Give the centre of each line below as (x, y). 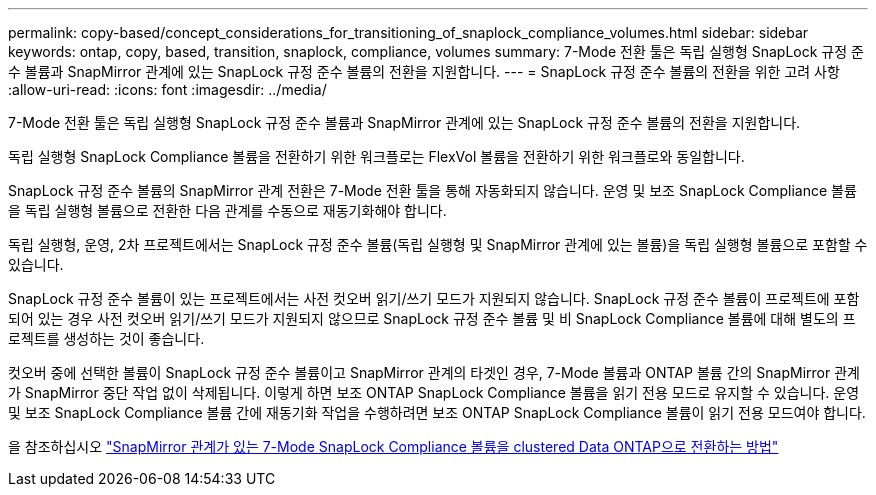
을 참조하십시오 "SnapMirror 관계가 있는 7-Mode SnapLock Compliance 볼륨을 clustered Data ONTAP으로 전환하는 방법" (393, 446)
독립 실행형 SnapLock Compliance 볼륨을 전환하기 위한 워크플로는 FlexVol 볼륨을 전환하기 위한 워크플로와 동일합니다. (376, 156)
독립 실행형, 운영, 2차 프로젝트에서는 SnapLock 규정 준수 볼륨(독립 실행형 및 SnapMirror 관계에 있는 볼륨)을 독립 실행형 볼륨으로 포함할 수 (438, 244)
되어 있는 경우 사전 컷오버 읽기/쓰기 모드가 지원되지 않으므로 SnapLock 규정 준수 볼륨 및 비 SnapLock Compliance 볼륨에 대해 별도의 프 (432, 318)
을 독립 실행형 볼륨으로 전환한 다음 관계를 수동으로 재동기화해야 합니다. (227, 210)
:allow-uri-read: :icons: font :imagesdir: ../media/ (167, 89)
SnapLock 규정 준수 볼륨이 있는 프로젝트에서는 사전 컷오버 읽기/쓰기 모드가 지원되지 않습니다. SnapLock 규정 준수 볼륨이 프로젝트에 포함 (434, 298)
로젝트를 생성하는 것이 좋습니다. (106, 338)
